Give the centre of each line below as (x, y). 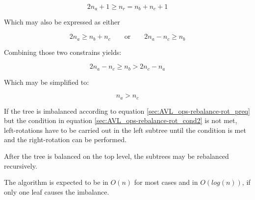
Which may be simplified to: (47, 82)
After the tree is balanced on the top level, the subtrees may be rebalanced (116, 156)
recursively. (21, 165)
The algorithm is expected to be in (56, 182)
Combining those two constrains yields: (63, 52)
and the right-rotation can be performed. (65, 139)
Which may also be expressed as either (62, 22)
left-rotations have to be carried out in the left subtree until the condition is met (125, 130)
